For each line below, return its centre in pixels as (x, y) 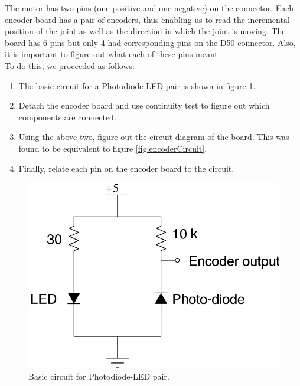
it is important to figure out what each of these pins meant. (112, 54)
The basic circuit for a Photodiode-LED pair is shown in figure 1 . (137, 85)
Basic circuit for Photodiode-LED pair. (99, 376)
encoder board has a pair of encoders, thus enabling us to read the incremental (147, 19)
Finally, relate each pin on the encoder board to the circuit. (126, 168)
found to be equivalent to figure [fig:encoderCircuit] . (113, 148)
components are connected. (67, 117)
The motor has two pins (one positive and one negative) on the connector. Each (149, 8)
